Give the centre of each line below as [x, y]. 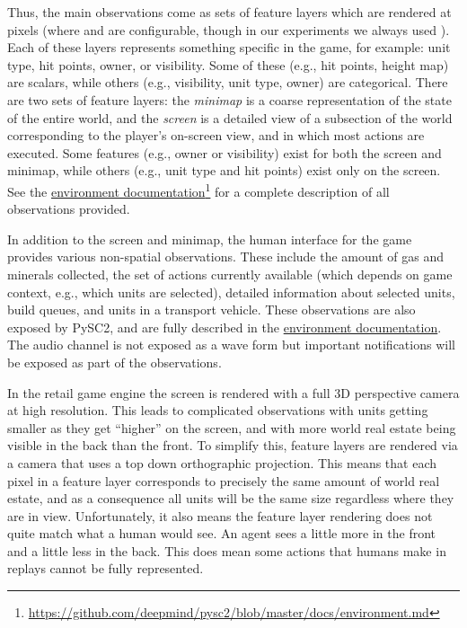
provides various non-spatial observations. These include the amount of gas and [225, 257]
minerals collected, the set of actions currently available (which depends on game [230, 274]
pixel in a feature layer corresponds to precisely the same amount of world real [224, 480]
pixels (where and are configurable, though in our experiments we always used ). [229, 29]
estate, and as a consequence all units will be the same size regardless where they [231, 498]
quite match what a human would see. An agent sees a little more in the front [222, 533]
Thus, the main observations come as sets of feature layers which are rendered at [229, 12]
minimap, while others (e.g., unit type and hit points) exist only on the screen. [224, 170]
